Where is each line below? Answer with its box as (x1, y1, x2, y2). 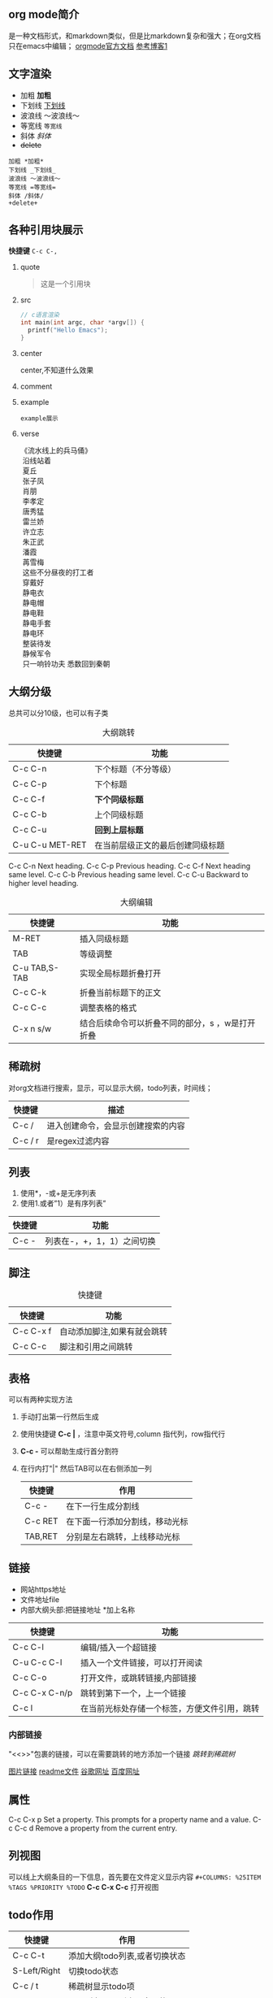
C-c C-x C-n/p (12, 1687, 73, 1698)
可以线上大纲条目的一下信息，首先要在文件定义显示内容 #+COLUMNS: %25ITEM (8, 1872, 262, 1882)
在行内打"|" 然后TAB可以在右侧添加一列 (19, 1464, 153, 1473)
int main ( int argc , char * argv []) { (19, 319, 145, 327)
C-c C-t (12, 1949, 45, 1961)
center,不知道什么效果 (19, 365, 94, 375)
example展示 (19, 414, 58, 423)
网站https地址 (19, 1584, 67, 1594)
